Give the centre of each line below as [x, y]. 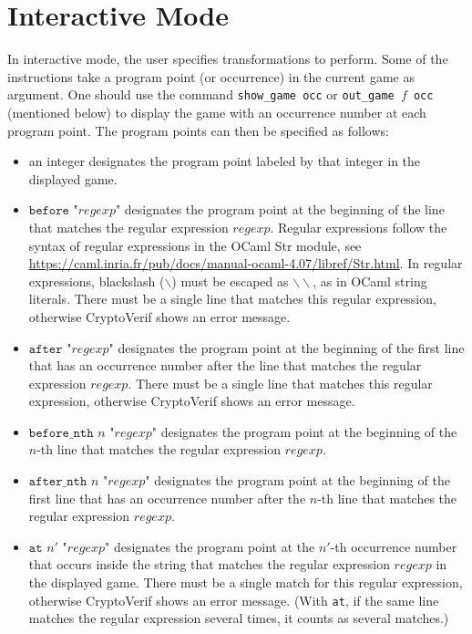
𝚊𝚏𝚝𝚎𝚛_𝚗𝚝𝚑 [58, 482]
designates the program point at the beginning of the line [284, 209]
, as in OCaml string [370, 281]
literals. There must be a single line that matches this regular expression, [232, 299]
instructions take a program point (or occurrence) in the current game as [211, 76]
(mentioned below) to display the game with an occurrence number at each [217, 112]
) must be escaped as [230, 281]
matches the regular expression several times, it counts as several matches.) [239, 618]
